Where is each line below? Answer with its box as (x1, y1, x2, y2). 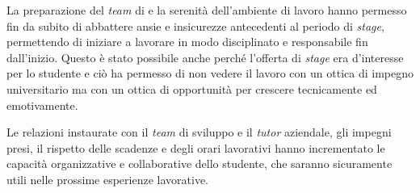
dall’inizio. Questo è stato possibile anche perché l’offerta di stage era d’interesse (6, 48, 404, 65)
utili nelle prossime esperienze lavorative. (6, 170, 208, 187)
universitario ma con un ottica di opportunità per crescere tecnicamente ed (6, 80, 377, 97)
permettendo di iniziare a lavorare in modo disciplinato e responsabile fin (6, 33, 368, 50)
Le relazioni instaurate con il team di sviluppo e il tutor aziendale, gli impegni (6, 124, 392, 141)
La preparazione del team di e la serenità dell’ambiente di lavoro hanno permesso (6, 2, 407, 18)
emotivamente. (6, 96, 78, 113)
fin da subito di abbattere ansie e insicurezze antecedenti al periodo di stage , (6, 17, 384, 34)
